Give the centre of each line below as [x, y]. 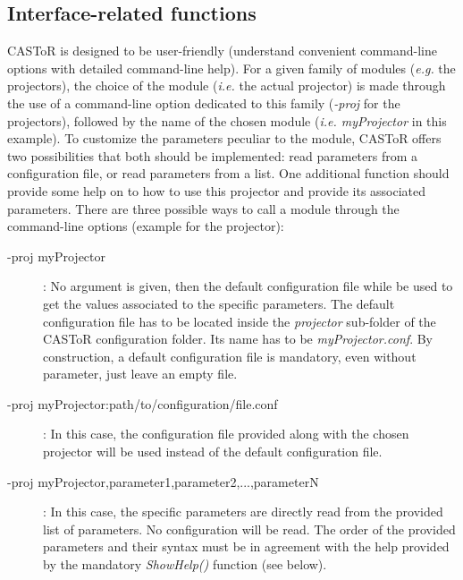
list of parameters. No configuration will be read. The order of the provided [249, 529]
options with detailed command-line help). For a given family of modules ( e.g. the [231, 68]
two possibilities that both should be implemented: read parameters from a [213, 155]
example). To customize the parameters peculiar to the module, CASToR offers [224, 138]
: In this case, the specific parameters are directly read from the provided [243, 512]
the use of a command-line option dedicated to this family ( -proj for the [204, 102]
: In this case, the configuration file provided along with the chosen [226, 434]
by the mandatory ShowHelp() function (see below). [185, 564]
